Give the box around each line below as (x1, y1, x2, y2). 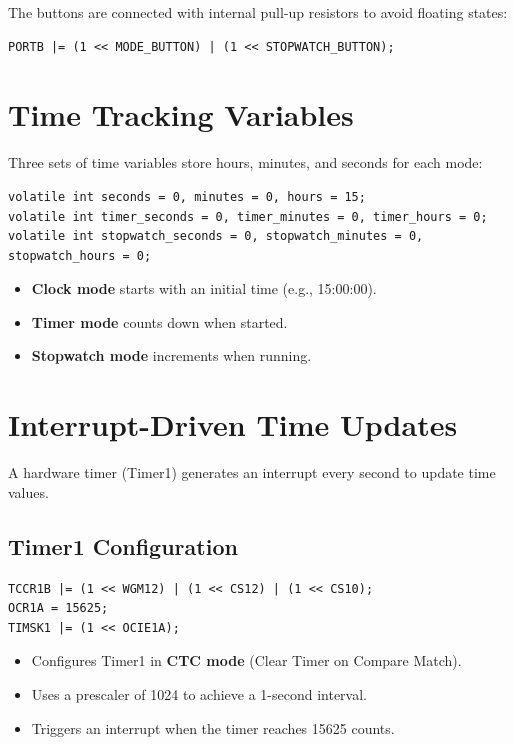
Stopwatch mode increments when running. (31, 345, 312, 366)
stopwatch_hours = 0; (8, 248, 152, 263)
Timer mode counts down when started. (31, 311, 288, 332)
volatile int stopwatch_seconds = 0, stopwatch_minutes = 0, (8, 229, 424, 244)
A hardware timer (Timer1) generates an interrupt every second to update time (8, 462, 496, 483)
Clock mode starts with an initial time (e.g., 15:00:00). (31, 278, 377, 299)
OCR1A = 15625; (8, 601, 109, 616)
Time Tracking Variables (8, 94, 354, 135)
